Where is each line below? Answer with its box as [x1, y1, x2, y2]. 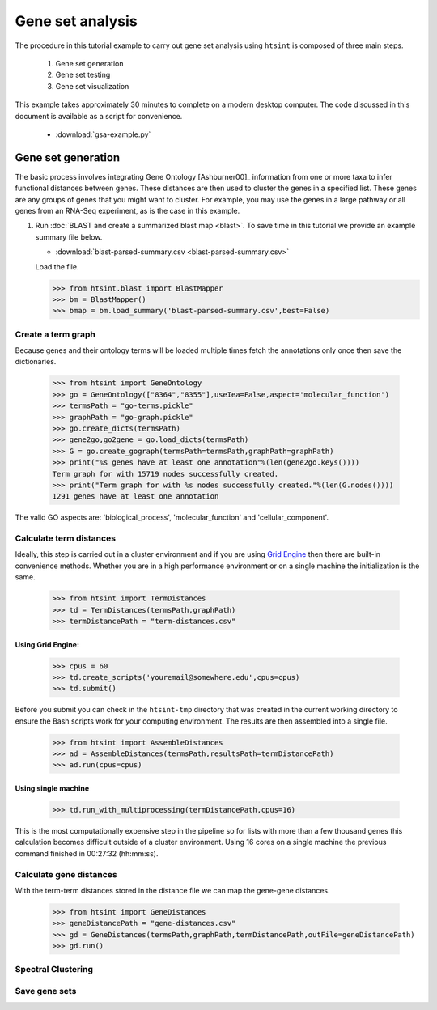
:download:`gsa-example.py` [55, 129, 151, 139]
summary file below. [35, 231, 103, 242]
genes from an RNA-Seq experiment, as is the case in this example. [15, 206, 240, 215]
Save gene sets [15, 986, 77, 997]
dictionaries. [15, 357, 57, 367]
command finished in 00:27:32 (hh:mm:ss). [15, 848, 159, 858]
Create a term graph [15, 329, 96, 340]
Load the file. [35, 261, 79, 271]
